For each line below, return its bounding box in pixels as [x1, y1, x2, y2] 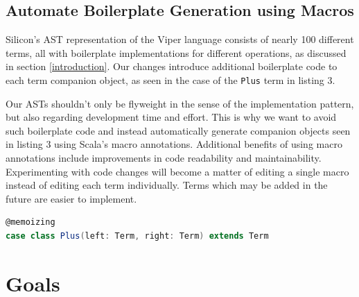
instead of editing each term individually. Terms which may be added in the [6, 178, 328, 192]
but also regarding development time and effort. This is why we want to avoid [6, 110, 337, 124]
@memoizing [6, 217, 55, 228]
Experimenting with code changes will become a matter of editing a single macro [6, 164, 349, 178]
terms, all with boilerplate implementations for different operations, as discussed [6, 45, 347, 60]
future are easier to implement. [6, 191, 137, 205]
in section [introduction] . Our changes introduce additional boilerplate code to [6, 59, 338, 74]
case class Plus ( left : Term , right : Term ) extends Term [6, 230, 269, 241]
